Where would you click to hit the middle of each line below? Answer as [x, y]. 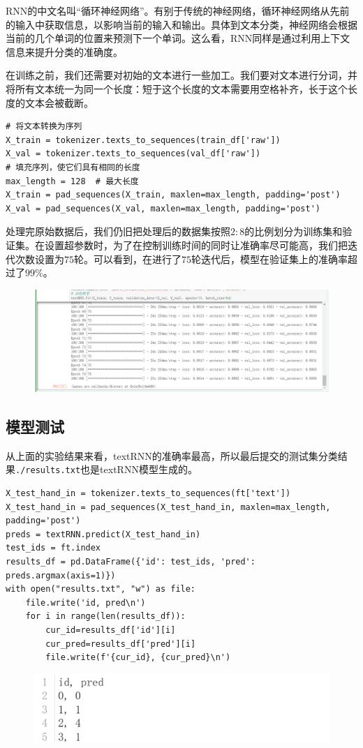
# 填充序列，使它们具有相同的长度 [73, 167]
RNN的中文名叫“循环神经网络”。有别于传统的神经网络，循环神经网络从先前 [178, 10]
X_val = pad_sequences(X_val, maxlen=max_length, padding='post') [163, 208]
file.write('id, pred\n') [86, 603]
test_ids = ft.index [53, 548]
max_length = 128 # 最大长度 [72, 181]
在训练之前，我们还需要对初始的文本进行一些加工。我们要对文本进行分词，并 [181, 75]
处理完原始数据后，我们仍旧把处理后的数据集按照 [118, 231]
